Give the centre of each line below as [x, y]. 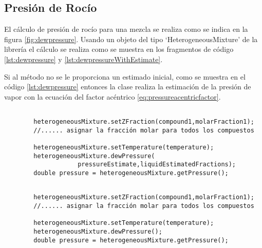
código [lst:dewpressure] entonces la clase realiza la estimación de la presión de [128, 87]
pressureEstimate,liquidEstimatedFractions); [157, 165]
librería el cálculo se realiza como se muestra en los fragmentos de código [119, 49]
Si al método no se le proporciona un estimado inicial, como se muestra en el [125, 76]
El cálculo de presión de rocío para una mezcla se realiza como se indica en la [126, 29]
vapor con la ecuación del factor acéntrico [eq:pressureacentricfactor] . [113, 96]
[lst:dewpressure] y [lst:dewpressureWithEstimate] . [83, 59]
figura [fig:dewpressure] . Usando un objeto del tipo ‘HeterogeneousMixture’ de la [131, 39]
